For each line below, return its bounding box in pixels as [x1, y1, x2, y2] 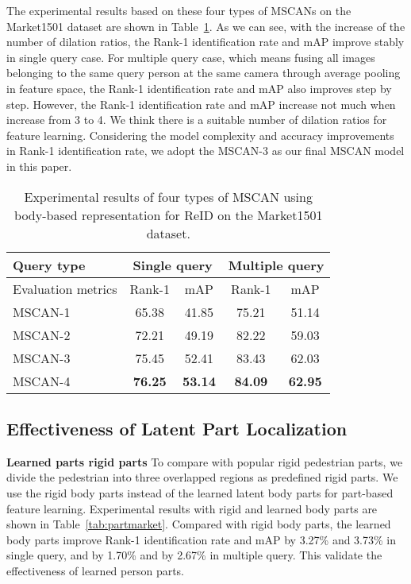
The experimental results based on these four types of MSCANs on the [6, 2, 351, 18]
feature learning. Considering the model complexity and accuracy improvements [6, 126, 394, 143]
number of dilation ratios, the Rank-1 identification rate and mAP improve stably [6, 33, 405, 50]
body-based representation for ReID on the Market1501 [14, 205, 323, 224]
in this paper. [6, 157, 72, 174]
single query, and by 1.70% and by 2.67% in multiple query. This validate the [6, 547, 382, 563]
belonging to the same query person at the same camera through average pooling [6, 64, 401, 81]
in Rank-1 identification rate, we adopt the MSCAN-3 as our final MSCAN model [6, 142, 405, 159]
